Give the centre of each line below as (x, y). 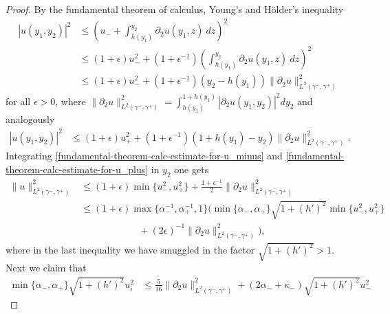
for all (18, 101)
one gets (192, 169)
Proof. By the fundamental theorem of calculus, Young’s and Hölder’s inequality (175, 9)
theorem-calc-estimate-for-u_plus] (77, 169)
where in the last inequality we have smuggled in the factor (130, 249)
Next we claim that (46, 268)
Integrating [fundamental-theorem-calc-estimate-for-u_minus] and (144, 156)
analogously (30, 119)
